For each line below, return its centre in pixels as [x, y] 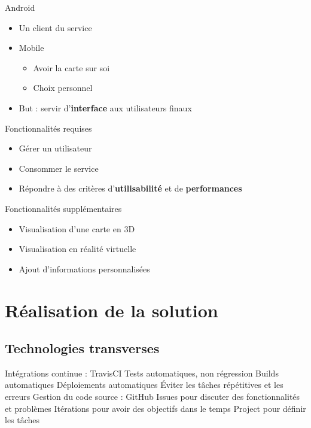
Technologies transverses [82, 348]
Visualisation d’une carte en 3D [77, 228]
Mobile [31, 48]
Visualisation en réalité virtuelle [77, 249]
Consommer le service [59, 168]
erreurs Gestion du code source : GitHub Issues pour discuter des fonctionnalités [153, 397]
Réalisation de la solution [112, 310]
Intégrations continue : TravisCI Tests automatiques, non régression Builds [142, 373]
